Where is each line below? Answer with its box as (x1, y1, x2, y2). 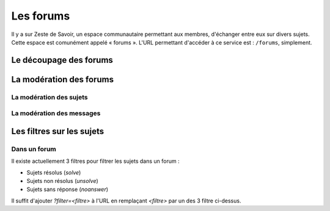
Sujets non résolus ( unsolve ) (26, 177, 99, 185)
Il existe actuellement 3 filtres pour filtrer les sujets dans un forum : (11, 157, 180, 165)
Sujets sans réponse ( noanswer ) (26, 186, 109, 193)
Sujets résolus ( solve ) (26, 168, 81, 176)
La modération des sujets (11, 93, 88, 101)
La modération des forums (11, 74, 114, 85)
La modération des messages (11, 109, 101, 118)
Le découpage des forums (11, 55, 113, 65)
